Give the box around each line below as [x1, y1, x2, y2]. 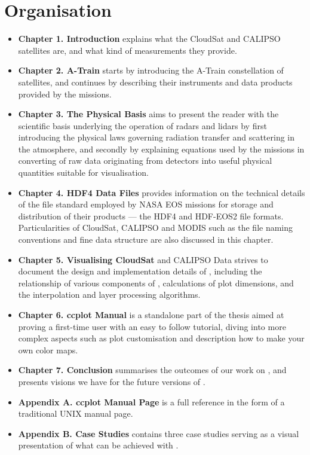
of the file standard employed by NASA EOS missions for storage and [18, 198, 274, 210]
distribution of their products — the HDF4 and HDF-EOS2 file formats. [18, 209, 284, 222]
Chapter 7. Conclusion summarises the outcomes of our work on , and [18, 364, 287, 376]
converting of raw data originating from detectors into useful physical [18, 154, 272, 167]
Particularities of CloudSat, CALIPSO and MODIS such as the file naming [18, 221, 293, 234]
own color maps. [18, 343, 78, 356]
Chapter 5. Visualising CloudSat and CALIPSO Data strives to [18, 253, 268, 265]
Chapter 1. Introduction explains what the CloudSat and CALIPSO [18, 32, 281, 45]
